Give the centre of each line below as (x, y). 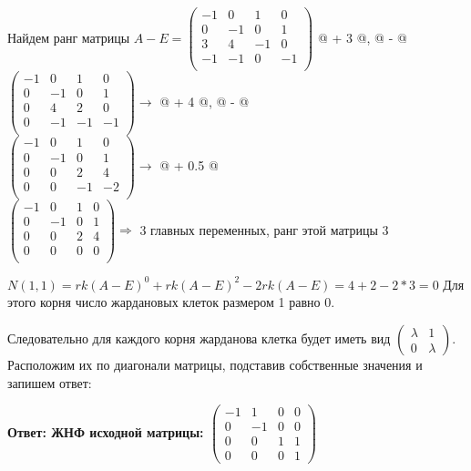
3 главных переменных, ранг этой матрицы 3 (264, 229)
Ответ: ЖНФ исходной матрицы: (106, 431)
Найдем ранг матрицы (69, 37)
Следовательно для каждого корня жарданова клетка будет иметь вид (199, 338)
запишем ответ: (50, 382)
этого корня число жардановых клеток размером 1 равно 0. (171, 302)
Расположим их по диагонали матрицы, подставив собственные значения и (215, 365)
